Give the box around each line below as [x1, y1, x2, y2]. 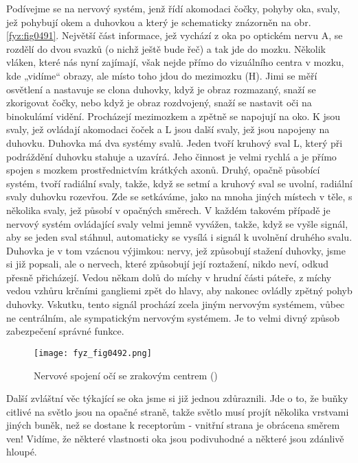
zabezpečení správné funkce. [6, 324, 124, 338]
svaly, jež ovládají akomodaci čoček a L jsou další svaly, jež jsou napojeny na [6, 122, 330, 136]
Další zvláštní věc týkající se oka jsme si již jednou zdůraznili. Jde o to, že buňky [6, 391, 348, 405]
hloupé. [6, 444, 37, 459]
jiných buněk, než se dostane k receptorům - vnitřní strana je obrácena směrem [6, 418, 340, 432]
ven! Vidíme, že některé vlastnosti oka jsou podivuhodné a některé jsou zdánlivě [6, 431, 344, 445]
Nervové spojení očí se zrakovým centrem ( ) [34, 368, 218, 382]
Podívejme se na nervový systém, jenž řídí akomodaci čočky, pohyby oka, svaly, [6, 1, 340, 15]
